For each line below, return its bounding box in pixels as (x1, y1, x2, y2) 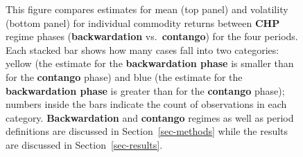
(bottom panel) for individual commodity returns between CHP (6, 15, 280, 30)
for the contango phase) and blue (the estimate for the (6, 69, 243, 84)
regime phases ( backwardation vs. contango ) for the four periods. (6, 29, 298, 44)
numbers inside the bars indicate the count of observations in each (6, 97, 287, 111)
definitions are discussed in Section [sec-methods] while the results (6, 124, 288, 138)
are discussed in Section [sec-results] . (6, 137, 163, 151)
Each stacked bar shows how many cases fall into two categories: (6, 42, 279, 57)
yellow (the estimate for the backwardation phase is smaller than (6, 56, 294, 71)
